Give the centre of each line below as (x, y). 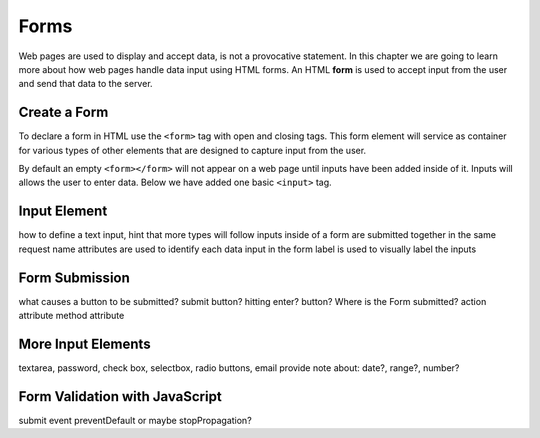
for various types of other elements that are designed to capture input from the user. (192, 150)
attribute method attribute (71, 315)
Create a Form (63, 112)
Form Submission (74, 277)
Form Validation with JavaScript (120, 396)
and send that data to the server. (86, 84)
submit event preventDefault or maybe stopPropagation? (135, 420)
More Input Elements (84, 343)
